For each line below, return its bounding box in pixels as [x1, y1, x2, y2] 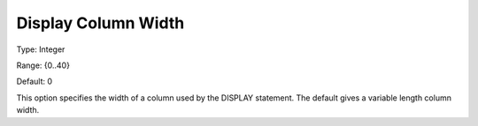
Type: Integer [16, 44, 66, 55]
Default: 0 [16, 76, 53, 87]
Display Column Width [16, 13, 185, 33]
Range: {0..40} [16, 60, 71, 70]
